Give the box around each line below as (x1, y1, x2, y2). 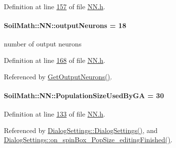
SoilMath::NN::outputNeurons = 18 (4, 20, 126, 30)
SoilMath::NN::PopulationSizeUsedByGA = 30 (4, 90, 164, 100)
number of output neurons (4, 39, 82, 49)
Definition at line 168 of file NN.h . (4, 55, 105, 65)
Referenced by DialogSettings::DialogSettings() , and (4, 125, 158, 135)
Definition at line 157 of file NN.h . (4, 1, 105, 11)
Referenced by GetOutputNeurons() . (4, 71, 112, 81)
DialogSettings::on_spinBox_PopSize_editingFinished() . (4, 134, 173, 145)
